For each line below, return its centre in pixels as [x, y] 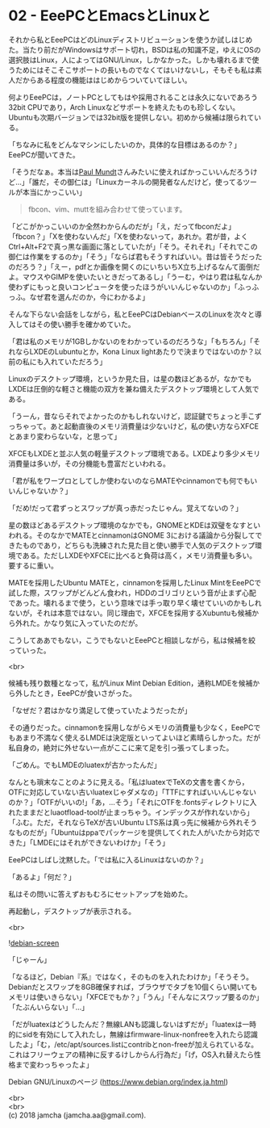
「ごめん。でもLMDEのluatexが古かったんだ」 [85, 765]
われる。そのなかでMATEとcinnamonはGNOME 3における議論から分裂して [132, 535]
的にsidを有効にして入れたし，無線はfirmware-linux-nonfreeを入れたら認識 [133, 1034]
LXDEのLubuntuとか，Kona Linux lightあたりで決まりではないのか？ [142, 351]
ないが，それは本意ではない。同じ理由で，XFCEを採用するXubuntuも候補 [130, 613]
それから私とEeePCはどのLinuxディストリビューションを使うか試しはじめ [131, 40]
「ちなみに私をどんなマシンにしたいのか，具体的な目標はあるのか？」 [125, 145]
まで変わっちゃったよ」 [54, 1064]
